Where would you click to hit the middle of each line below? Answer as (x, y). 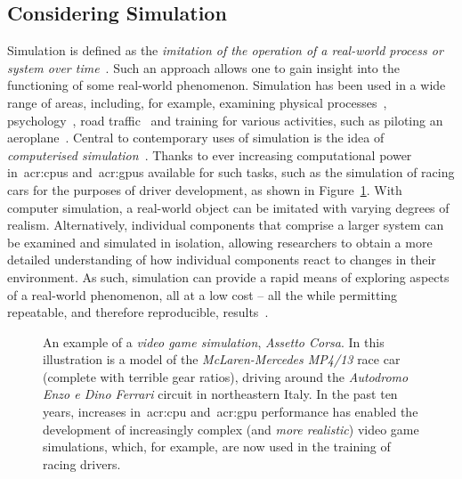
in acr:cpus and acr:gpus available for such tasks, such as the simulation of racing (231, 172)
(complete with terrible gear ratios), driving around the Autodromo (226, 376)
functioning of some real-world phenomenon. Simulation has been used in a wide (227, 85)
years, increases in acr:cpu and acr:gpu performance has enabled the (231, 412)
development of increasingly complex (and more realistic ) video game (231, 429)
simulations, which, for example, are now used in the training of (217, 447)
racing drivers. (82, 463)
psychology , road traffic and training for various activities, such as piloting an (225, 120)
